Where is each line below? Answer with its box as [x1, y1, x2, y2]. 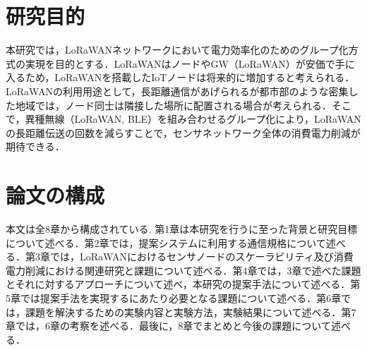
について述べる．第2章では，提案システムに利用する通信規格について [6, 235, 326, 250]
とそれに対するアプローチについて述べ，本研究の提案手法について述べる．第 [6, 277, 361, 291]
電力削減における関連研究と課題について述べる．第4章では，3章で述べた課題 [6, 262, 361, 277]
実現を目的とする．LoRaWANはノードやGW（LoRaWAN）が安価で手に [25, 56, 355, 71]
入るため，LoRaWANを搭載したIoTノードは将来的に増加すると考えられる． [6, 70, 355, 85]
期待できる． [6, 139, 65, 154]
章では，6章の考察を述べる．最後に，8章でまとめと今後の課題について [6, 318, 331, 333]
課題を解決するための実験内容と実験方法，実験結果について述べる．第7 [25, 304, 356, 319]
